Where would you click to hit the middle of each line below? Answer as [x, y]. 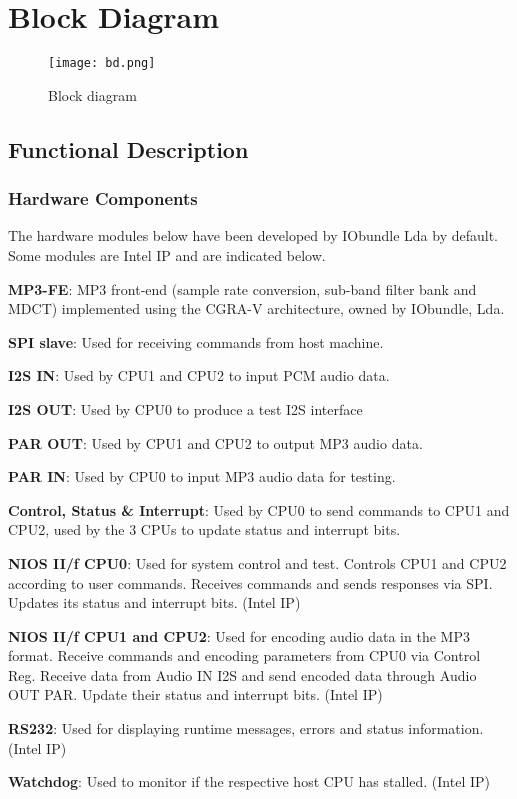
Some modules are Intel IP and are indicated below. [167, 254]
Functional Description [128, 148]
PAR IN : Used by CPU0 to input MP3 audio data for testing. [202, 476]
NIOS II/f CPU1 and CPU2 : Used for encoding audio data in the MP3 [239, 635]
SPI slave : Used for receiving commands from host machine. [196, 341]
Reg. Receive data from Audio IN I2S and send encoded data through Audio [242, 674]
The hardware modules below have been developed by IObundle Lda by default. [253, 235]
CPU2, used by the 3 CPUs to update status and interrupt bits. [204, 529]
